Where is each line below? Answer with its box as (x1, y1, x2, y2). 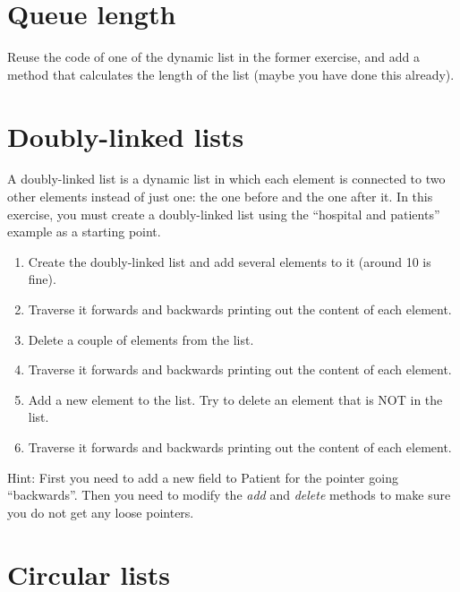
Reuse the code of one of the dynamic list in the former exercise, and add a (7, 47, 420, 66)
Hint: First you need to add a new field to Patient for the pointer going (7, 468, 398, 486)
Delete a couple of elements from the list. (28, 330, 254, 348)
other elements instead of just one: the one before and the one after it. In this (7, 187, 433, 206)
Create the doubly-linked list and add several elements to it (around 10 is (28, 252, 431, 270)
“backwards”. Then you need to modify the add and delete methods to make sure (7, 485, 451, 504)
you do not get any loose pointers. (7, 502, 194, 521)
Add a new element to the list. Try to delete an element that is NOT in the (28, 390, 443, 408)
